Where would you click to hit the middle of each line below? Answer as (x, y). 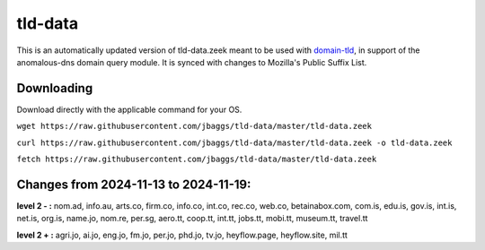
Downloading (55, 88)
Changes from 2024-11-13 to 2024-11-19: (134, 184)
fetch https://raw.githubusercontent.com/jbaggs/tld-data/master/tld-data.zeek (197, 159)
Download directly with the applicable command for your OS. (129, 109)
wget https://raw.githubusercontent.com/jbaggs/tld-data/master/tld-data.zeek (194, 126)
